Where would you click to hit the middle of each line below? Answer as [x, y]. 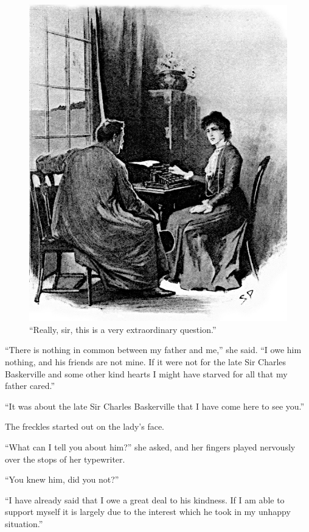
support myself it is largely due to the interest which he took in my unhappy [148, 512]
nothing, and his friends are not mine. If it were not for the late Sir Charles [146, 361]
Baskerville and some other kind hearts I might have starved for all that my [146, 373]
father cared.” [30, 386]
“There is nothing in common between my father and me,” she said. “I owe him [153, 350]
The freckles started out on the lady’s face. [85, 426]
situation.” [24, 523]
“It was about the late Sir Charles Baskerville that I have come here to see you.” [155, 406]
